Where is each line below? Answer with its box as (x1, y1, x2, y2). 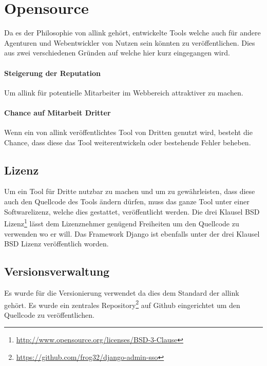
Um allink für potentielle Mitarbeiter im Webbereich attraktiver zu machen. (4, 87, 243, 98)
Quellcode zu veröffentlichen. (4, 309, 94, 320)
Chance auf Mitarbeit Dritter (4, 107, 111, 118)
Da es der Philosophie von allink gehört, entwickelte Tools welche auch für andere (4, 27, 261, 38)
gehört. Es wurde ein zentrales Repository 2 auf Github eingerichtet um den (4, 298, 240, 310)
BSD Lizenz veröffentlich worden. (4, 238, 109, 249)
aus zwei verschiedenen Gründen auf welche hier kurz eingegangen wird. (4, 47, 230, 58)
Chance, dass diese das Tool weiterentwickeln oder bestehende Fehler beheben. (4, 137, 251, 147)
